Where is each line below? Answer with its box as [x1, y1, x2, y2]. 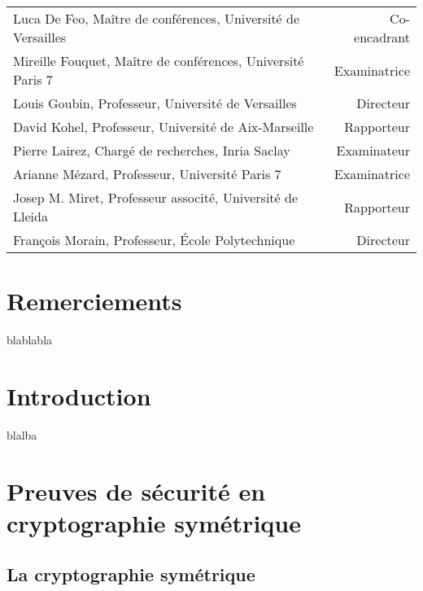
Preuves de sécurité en [7, 474, 266, 507]
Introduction [7, 379, 151, 412]
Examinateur [336, 141, 410, 160]
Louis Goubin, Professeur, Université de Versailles [13, 94, 297, 112]
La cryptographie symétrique [7, 562, 255, 587]
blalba [7, 426, 37, 443]
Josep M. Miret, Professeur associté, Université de [13, 188, 299, 207]
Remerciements [7, 284, 182, 317]
